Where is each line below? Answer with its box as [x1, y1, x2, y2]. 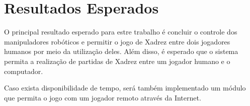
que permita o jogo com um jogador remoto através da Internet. [4, 92, 201, 102]
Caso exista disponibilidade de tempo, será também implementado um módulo [4, 82, 246, 93]
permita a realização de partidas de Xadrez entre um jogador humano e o [4, 55, 230, 66]
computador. [4, 65, 43, 76]
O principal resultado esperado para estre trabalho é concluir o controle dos [4, 26, 237, 37]
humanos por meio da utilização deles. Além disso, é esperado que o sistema [4, 46, 238, 56]
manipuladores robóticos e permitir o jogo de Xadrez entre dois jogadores [4, 36, 230, 46]
